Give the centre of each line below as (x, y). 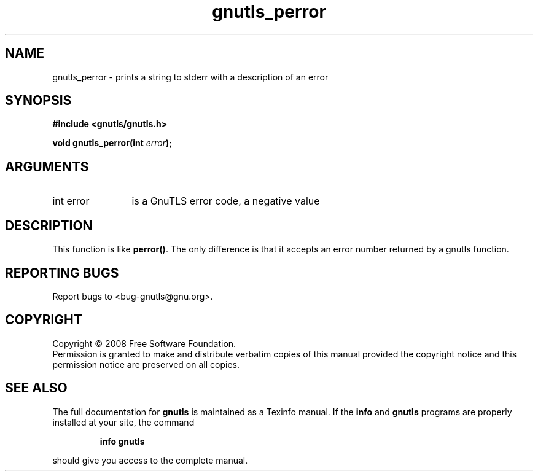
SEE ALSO (36, 388)
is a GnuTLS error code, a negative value (226, 201)
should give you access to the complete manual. (150, 460)
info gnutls (122, 441)
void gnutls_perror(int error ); (112, 143)
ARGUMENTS (47, 166)
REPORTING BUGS (62, 273)
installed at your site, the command (123, 422)
